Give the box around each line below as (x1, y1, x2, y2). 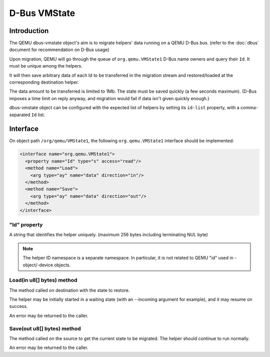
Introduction (9, 27, 49, 35)
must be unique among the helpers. (9, 63, 82, 69)
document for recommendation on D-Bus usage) (9, 47, 109, 53)
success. (9, 303, 28, 309)
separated (9, 112, 30, 118)
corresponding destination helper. (9, 79, 79, 85)
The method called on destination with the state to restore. (9, 287, 130, 293)
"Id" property (9, 221, 43, 228)
